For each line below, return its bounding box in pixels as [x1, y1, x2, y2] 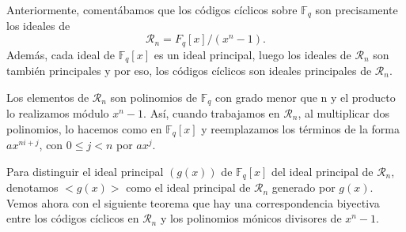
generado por [271, 179, 336, 196]
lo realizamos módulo [6, 105, 109, 121]
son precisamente [315, 2, 398, 17]
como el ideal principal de [126, 179, 251, 196]
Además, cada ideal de [6, 46, 115, 62]
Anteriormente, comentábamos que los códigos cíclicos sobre [6, 2, 298, 17]
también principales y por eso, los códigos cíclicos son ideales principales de [6, 62, 372, 78]
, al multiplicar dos [298, 105, 390, 121]
